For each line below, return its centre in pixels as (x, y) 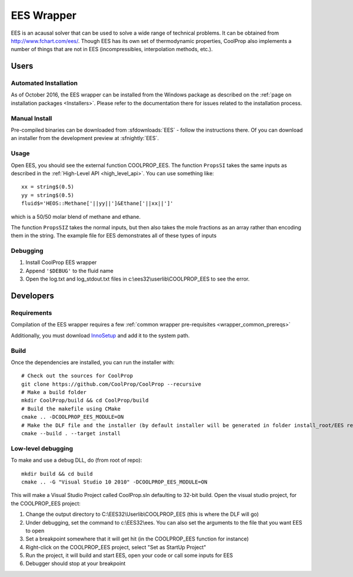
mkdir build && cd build (57, 474)
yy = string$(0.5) (48, 195)
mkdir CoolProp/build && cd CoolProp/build (85, 401)
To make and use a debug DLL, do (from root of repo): (76, 460)
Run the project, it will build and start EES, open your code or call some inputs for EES (129, 555)
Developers (32, 296)
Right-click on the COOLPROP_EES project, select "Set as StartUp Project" (116, 547)
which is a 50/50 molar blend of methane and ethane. (76, 216)
